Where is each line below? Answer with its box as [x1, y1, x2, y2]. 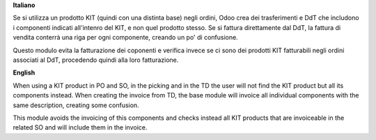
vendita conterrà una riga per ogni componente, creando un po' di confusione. [13, 33, 238, 42]
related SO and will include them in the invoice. [13, 123, 148, 132]
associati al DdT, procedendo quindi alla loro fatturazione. [13, 56, 179, 64]
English [13, 68, 36, 77]
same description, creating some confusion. [13, 101, 139, 109]
